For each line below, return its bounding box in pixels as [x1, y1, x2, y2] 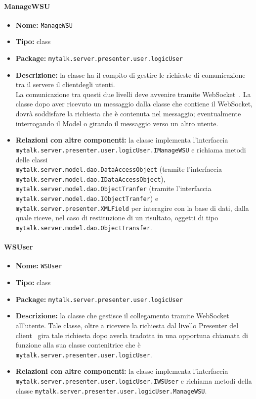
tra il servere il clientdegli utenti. [15, 79, 115, 90]
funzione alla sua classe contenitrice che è [15, 340, 141, 350]
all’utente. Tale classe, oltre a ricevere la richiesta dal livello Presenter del [15, 320, 239, 330]
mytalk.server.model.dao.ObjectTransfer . [15, 222, 152, 232]
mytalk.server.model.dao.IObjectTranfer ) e [15, 193, 159, 203]
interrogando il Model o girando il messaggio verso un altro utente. [15, 118, 218, 128]
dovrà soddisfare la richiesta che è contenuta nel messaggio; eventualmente [15, 108, 241, 119]
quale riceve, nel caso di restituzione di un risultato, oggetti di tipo [15, 212, 218, 223]
